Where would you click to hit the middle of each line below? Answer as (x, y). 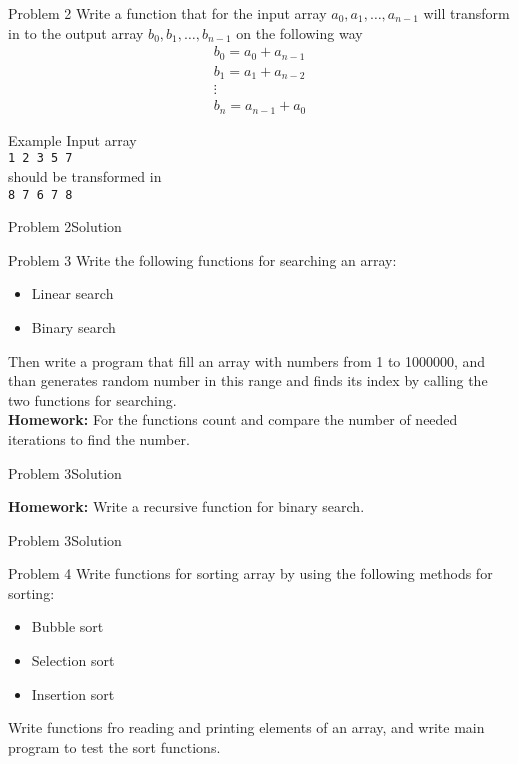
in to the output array (76, 32)
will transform (466, 13)
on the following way (299, 32)
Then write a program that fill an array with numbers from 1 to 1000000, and (247, 360)
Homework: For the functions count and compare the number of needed (233, 419)
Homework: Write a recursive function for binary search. (186, 506)
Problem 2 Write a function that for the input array (167, 13)
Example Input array (72, 139)
